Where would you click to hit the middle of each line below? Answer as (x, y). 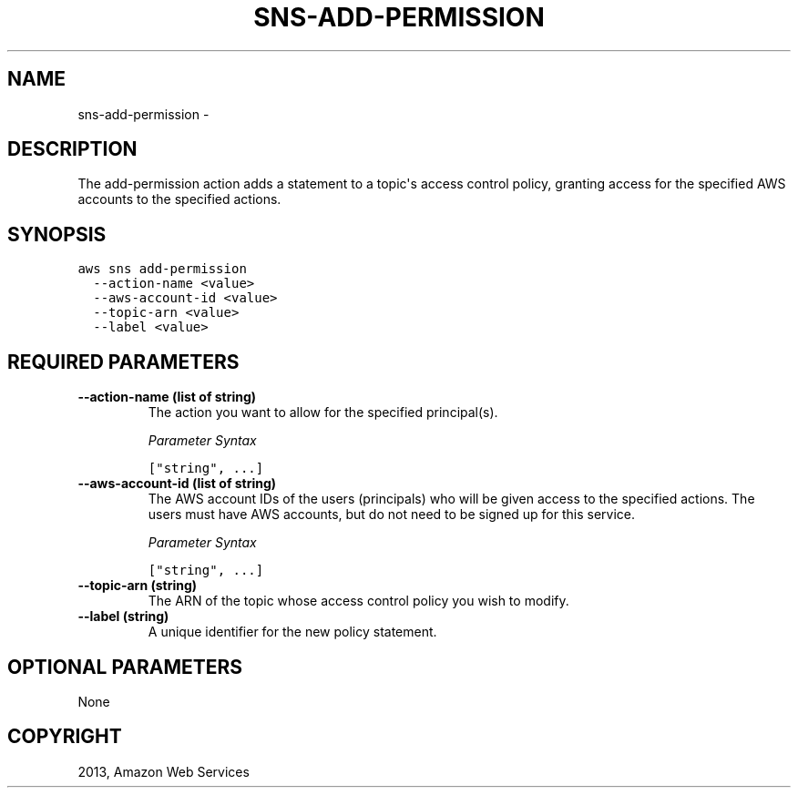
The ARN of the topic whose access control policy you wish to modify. (358, 601)
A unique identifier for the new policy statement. (292, 632)
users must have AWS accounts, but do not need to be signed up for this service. (392, 515)
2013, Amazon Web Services (164, 771)
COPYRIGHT (65, 737)
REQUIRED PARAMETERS (123, 362)
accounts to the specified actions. (179, 199)
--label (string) (123, 617)
